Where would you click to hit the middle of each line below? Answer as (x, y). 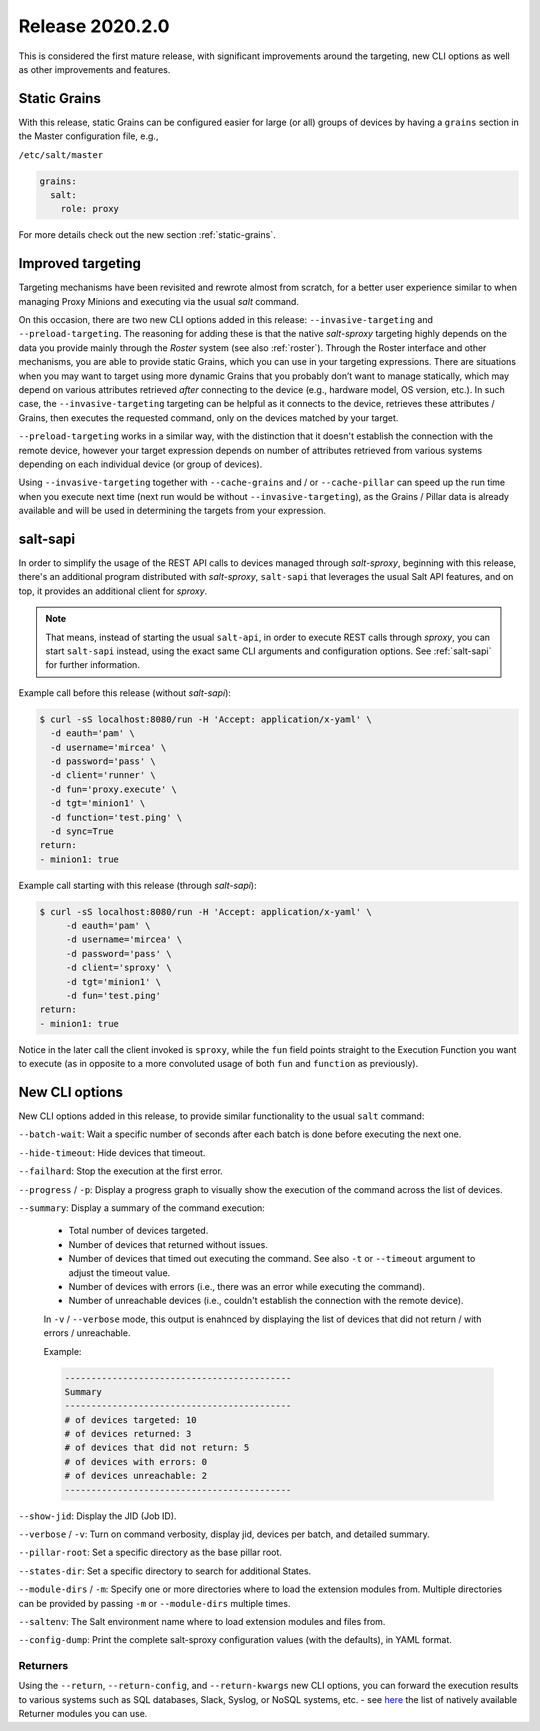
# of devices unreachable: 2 (136, 1476)
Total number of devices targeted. (138, 1231)
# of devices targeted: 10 (130, 1419)
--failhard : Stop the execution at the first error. (121, 1171)
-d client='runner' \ (103, 775)
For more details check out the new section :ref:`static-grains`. (147, 235)
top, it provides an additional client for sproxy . (113, 591)
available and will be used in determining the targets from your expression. (172, 511)
